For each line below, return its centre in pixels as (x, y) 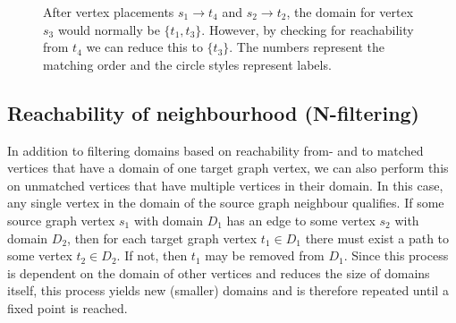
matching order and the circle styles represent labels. (187, 64)
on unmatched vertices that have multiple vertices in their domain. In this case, (225, 185)
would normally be (109, 29)
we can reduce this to (144, 47)
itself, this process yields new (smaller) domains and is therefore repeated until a (228, 290)
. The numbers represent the (307, 47)
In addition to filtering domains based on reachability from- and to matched (215, 150)
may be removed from (265, 255)
